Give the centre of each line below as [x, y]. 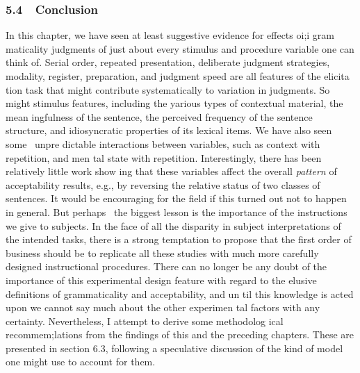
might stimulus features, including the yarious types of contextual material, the [174, 103]
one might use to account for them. [81, 362]
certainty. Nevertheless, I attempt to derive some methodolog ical [145, 321]
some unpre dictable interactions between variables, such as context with [163, 143]
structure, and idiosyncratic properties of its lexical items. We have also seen [169, 130]
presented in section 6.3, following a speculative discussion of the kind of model [174, 348]
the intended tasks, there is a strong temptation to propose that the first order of [179, 239]
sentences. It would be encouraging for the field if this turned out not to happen [176, 198]
